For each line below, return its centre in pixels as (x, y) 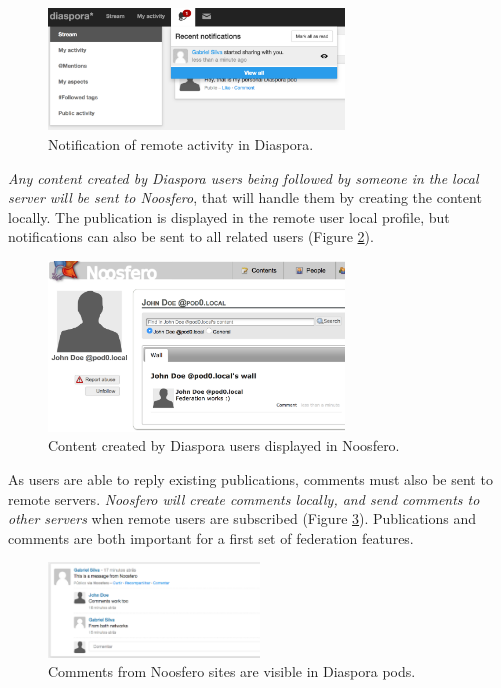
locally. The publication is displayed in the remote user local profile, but (229, 216)
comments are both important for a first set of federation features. (211, 537)
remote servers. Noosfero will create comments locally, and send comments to (244, 498)
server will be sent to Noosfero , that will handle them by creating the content (245, 197)
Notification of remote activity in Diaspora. (181, 143)
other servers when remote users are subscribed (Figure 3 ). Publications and (242, 518)
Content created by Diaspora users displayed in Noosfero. (224, 445)
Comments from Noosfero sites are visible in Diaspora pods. (232, 671)
